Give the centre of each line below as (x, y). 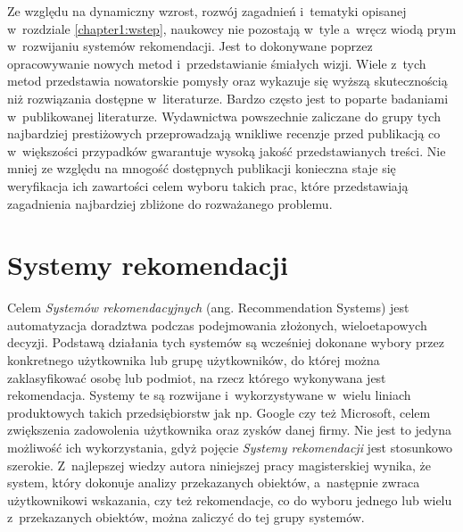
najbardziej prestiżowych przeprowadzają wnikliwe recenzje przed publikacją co (224, 133)
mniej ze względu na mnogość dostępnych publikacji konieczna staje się (202, 168)
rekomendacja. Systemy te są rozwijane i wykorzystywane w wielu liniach (209, 395)
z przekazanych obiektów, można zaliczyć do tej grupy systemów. (186, 517)
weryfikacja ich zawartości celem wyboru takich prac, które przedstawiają (208, 185)
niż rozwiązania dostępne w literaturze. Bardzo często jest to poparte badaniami (228, 98)
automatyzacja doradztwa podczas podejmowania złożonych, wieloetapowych (217, 324)
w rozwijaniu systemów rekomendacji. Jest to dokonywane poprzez (190, 46)
